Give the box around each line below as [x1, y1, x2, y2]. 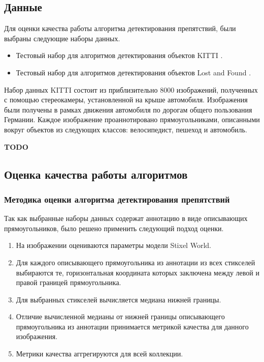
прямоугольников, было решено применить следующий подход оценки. [4, 222, 224, 233]
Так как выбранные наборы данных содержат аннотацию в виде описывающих [4, 213, 248, 224]
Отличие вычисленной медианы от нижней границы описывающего [16, 311, 225, 322]
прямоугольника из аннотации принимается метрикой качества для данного [16, 321, 249, 331]
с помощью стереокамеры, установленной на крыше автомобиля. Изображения [4, 94, 248, 105]
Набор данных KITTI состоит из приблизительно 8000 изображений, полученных [4, 84, 258, 95]
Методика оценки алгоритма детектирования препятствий [4, 192, 230, 205]
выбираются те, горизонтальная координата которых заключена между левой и [16, 267, 259, 277]
